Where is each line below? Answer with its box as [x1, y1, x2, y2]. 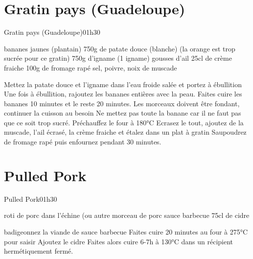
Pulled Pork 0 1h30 [4, 193, 57, 204]
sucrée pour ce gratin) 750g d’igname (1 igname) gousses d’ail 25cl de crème [4, 53, 232, 63]
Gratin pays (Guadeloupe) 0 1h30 [4, 27, 100, 37]
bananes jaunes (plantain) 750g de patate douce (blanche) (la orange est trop [4, 43, 235, 53]
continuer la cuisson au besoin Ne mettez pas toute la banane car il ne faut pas [4, 108, 241, 118]
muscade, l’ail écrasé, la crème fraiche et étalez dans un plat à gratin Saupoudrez [4, 127, 247, 137]
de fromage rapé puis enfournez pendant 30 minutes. [4, 137, 161, 147]
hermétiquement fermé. [4, 246, 73, 256]
